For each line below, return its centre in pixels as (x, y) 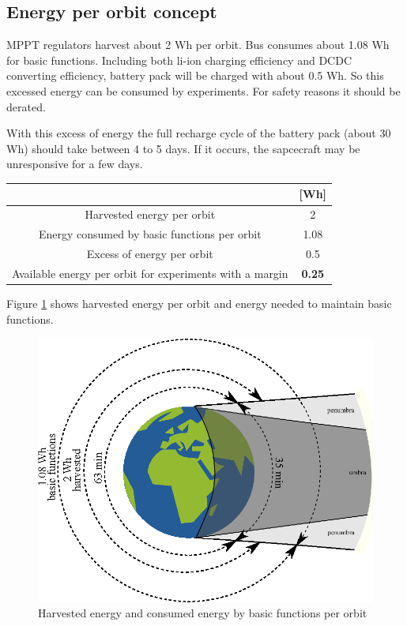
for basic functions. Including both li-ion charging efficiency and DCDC (179, 60)
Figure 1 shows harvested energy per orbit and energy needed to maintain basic (199, 303)
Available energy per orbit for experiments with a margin (150, 273)
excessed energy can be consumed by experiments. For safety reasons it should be (203, 90)
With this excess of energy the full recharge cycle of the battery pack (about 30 (199, 133)
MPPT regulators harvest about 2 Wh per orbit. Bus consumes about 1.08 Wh (198, 45)
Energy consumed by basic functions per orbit (150, 234)
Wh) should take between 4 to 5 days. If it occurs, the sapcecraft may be (183, 148)
